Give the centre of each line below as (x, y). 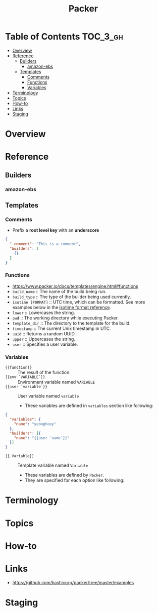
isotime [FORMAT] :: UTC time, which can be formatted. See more (79, 302)
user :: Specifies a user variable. (45, 344)
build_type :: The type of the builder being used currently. (72, 297)
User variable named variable (48, 396)
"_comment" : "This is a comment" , (45, 244)
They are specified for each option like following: (75, 480)
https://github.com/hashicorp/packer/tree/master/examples (73, 582)
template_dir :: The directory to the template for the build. (71, 323)
